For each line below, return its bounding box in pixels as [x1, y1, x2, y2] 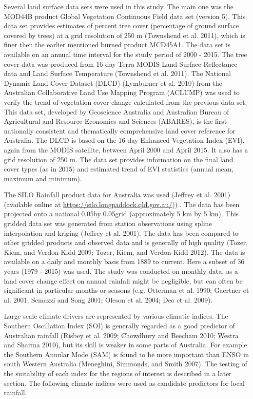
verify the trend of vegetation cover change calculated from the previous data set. [4, 96, 247, 107]
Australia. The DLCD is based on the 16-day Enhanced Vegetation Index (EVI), [4, 135, 245, 145]
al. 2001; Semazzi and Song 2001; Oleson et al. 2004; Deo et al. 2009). [4, 294, 213, 304]
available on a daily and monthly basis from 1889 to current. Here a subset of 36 [4, 256, 245, 266]
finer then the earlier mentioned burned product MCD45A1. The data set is [4, 39, 231, 50]
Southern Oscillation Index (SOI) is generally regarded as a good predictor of [4, 321, 235, 330]
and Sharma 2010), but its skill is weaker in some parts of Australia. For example [4, 340, 247, 350]
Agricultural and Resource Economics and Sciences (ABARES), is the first [4, 116, 227, 126]
